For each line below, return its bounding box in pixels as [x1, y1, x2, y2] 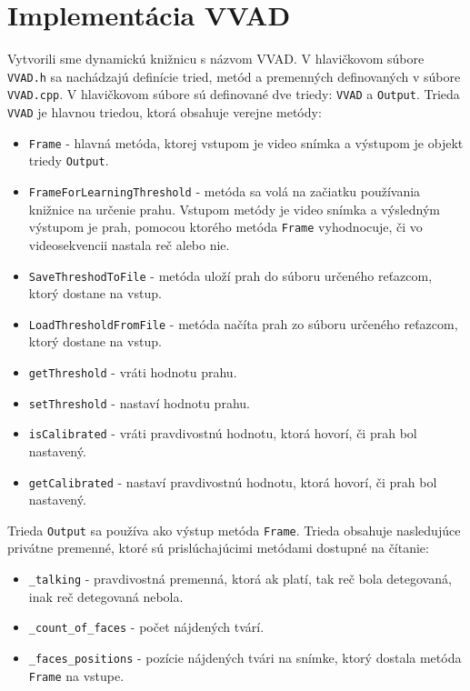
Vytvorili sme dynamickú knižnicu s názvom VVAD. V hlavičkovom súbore [7, 49, 425, 68]
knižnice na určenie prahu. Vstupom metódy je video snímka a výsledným [28, 199, 441, 218]
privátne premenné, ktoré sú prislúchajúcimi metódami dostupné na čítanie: [7, 538, 429, 557]
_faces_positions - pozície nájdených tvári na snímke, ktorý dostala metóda [28, 647, 462, 666]
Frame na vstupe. [28, 666, 125, 685]
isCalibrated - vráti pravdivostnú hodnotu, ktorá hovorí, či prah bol [28, 424, 417, 443]
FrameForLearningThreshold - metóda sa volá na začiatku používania [28, 182, 421, 200]
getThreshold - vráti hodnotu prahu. [28, 363, 237, 381]
